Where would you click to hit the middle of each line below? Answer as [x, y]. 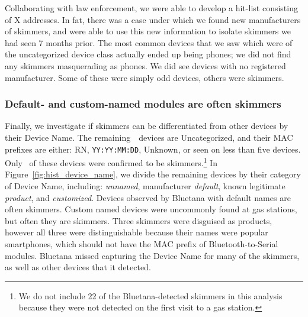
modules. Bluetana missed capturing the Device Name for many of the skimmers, [152, 255]
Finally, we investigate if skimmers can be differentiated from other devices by [147, 126]
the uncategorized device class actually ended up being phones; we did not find [148, 54]
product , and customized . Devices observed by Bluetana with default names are [148, 197]
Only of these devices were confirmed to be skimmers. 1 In [111, 162]
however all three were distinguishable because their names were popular [137, 232]
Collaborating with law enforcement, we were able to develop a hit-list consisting [151, 8]
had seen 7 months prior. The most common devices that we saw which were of [149, 42]
